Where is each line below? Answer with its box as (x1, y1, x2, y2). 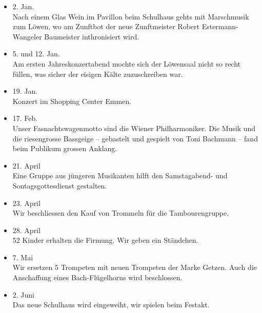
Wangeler (12, 31, 42, 41)
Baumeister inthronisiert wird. (44, 31, 139, 41)
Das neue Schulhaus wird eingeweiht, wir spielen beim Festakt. (12, 299, 210, 310)
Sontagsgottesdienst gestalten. (12, 180, 107, 191)
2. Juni (12, 289, 35, 300)
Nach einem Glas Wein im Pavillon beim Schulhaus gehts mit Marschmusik (12, 11, 249, 22)
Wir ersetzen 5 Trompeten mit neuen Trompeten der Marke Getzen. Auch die (12, 262, 257, 273)
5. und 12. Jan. (12, 48, 60, 59)
